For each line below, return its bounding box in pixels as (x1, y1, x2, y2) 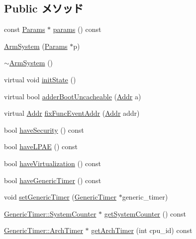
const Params (4, 24, 45, 34)
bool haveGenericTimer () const (4, 175, 101, 185)
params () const (53, 24, 101, 34)
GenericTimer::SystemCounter (4, 208, 97, 219)
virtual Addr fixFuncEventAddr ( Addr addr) (4, 108, 140, 118)
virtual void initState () (4, 74, 76, 84)
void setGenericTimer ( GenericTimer (4, 192, 116, 202)
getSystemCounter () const (104, 208, 187, 219)
